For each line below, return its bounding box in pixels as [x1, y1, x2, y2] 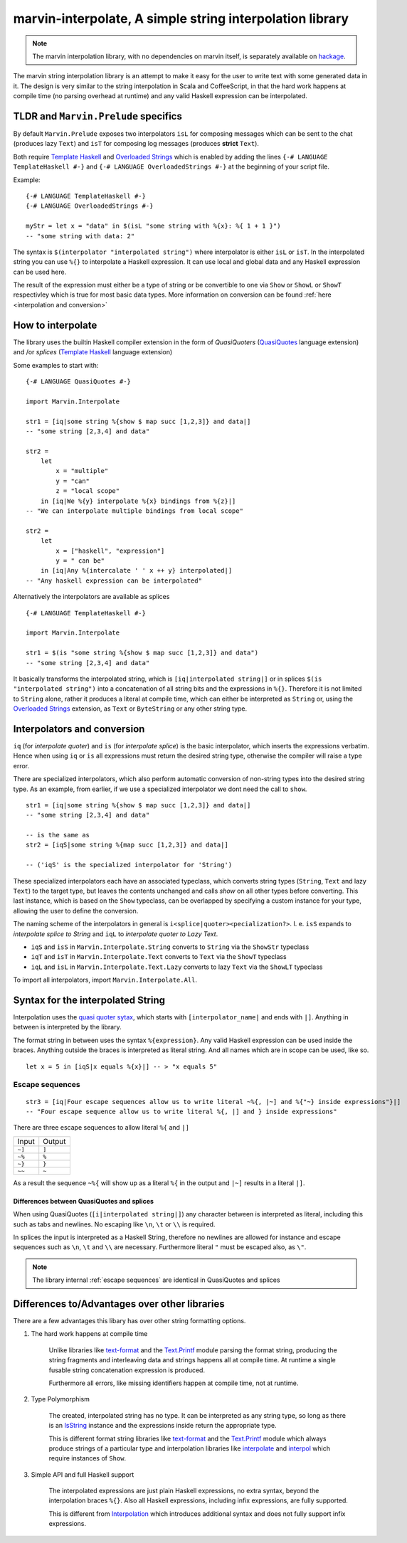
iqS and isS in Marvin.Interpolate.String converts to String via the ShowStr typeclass [31, 943, 310, 951]
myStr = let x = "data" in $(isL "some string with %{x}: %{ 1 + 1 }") [26, 222, 281, 230]
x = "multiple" [55, 467, 109, 475]
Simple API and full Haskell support [31, 1470, 134, 1479]
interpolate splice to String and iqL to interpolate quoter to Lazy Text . [13, 929, 218, 938]
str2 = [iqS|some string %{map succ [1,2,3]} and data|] [26, 841, 229, 849]
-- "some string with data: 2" [26, 232, 135, 240]
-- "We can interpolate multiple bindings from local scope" [26, 507, 243, 515]
